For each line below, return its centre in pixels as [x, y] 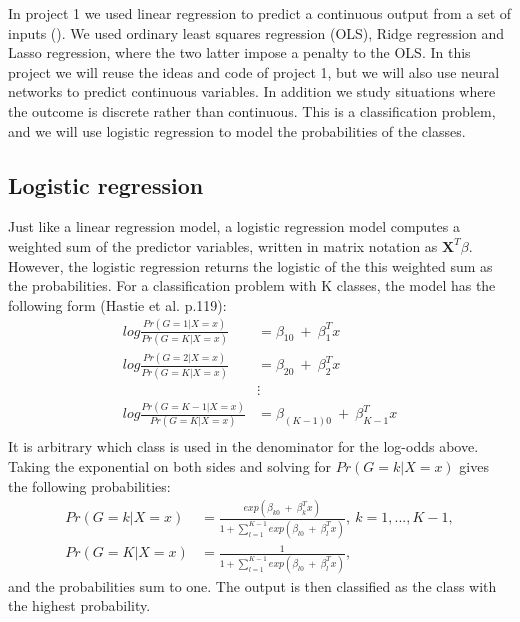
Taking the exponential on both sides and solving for [170, 465]
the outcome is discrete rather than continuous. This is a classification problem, [252, 110]
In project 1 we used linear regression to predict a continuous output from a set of [260, 13]
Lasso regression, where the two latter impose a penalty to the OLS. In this [239, 52]
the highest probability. [79, 605]
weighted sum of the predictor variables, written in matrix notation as [223, 245]
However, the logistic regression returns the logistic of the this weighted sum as [250, 265]
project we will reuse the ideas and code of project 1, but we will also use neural [254, 71]
